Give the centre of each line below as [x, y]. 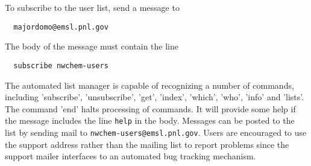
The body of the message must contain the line [92, 46]
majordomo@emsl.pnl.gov [61, 27]
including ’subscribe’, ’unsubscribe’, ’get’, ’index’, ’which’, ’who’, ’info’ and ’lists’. [155, 97]
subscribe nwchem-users [61, 65]
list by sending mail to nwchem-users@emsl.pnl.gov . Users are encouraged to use [156, 132]
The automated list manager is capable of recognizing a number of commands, [149, 85]
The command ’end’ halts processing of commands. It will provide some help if [150, 108]
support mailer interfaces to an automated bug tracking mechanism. [130, 156]
